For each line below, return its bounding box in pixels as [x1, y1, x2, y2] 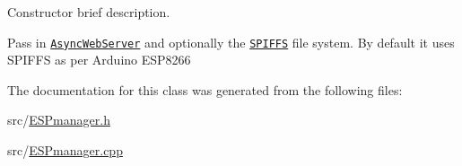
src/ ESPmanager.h [7, 110, 110, 129]
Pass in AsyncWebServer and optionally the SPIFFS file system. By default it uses [7, 32, 455, 51]
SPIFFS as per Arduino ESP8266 [7, 50, 191, 69]
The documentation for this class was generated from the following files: [7, 80, 403, 99]
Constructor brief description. [7, 3, 170, 21]
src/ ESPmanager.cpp [7, 141, 123, 160]
